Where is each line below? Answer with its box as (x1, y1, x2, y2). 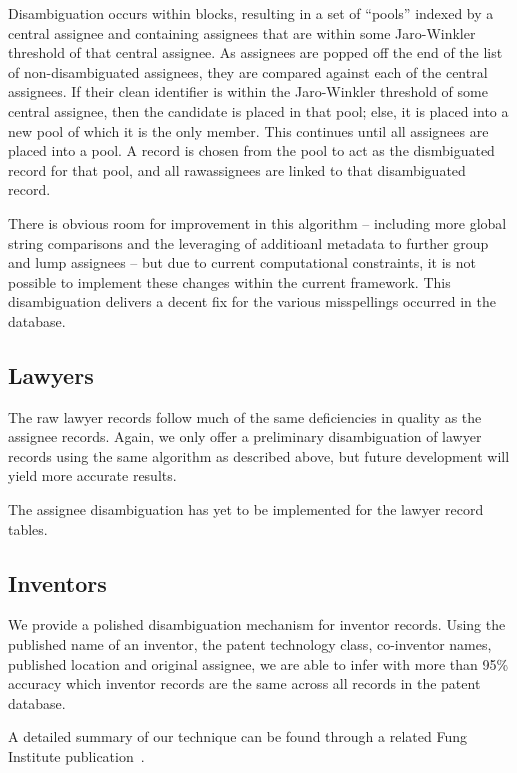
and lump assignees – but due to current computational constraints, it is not (8, 252, 477, 273)
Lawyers (8, 359, 94, 390)
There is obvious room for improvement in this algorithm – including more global (8, 212, 507, 233)
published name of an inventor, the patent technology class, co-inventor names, (8, 634, 492, 655)
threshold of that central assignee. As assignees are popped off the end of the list (8, 42, 503, 63)
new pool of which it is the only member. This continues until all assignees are (8, 120, 489, 141)
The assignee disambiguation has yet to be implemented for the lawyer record (8, 499, 484, 520)
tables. (8, 518, 48, 539)
